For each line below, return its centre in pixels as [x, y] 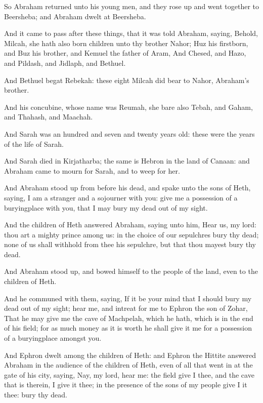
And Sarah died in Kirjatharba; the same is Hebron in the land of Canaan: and [127, 161]
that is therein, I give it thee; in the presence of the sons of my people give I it [126, 385]
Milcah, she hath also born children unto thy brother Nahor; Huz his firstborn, [126, 43]
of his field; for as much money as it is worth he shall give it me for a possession [128, 328]
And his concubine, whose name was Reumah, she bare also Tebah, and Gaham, [128, 107]
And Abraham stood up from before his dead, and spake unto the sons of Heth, [127, 188]
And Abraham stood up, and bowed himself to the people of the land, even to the [131, 271]
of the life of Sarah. [34, 144]
